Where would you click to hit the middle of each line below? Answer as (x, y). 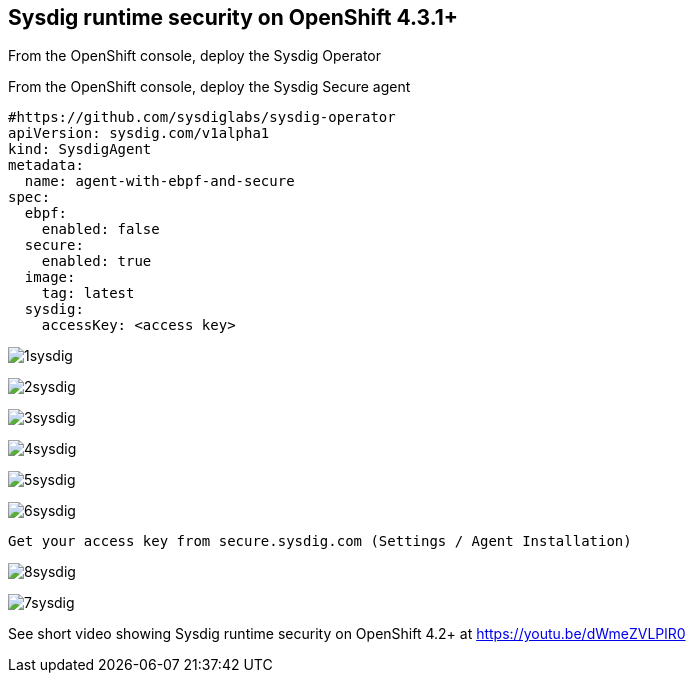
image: (50, 277)
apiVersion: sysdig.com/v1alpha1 (139, 133)
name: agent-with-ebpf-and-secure (159, 181)
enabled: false (100, 229)
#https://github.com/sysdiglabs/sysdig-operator (202, 117)
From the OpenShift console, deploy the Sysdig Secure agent (209, 87)
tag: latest (88, 293)
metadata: (46, 165)
